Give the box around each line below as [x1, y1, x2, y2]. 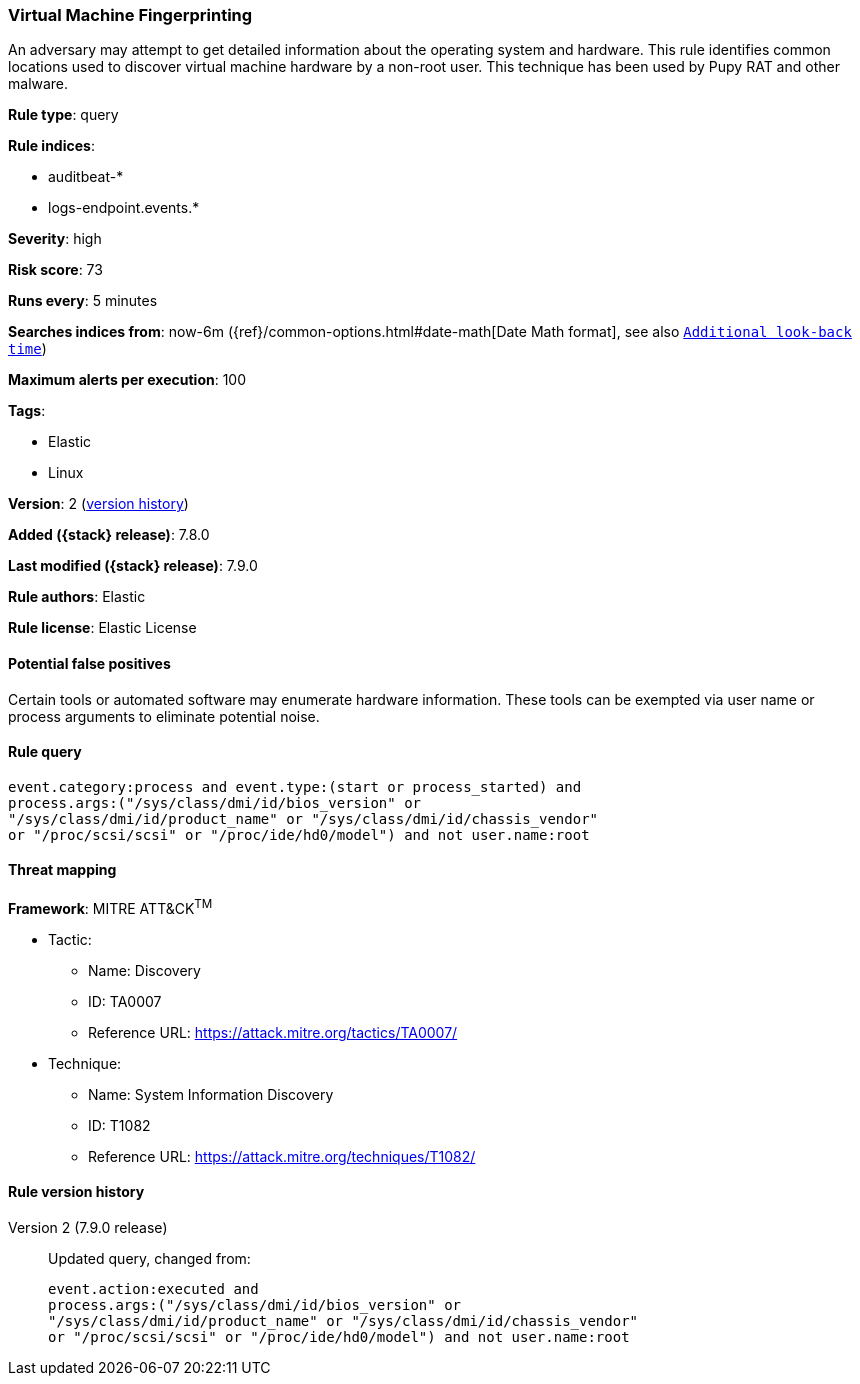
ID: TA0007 [88, 992, 162, 1010]
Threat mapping [8, 861, 117, 879]
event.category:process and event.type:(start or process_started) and [8, 778, 582, 795]
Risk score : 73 [8, 261, 103, 279]
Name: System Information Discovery [88, 1085, 334, 1103]
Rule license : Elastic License [8, 619, 197, 637]
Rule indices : [8, 137, 95, 155]
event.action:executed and [48, 1280, 259, 1297]
